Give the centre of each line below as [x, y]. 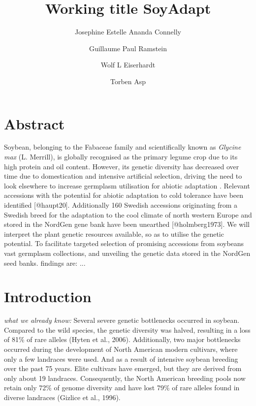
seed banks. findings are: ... [45, 263]
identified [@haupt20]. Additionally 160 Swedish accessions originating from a [121, 205]
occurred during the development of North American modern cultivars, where [121, 349]
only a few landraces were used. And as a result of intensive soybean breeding [121, 359]
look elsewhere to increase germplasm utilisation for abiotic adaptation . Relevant [127, 185]
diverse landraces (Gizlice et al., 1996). [62, 397]
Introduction [48, 297]
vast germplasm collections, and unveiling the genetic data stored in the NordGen [127, 253]
